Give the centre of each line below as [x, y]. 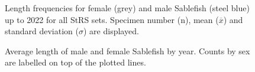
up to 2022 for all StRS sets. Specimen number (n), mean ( [112, 19]
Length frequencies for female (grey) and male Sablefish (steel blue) [127, 8]
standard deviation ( [42, 31]
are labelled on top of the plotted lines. [75, 62]
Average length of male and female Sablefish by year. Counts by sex [127, 50]
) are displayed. [111, 31]
